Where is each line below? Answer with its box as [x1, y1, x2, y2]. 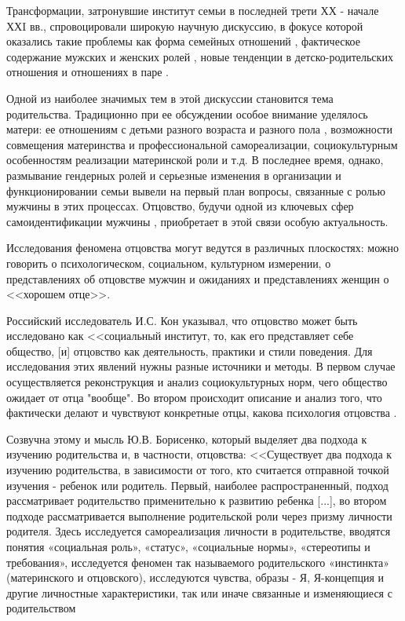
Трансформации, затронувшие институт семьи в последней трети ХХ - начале [6, 2, 379, 18]
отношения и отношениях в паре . [6, 64, 169, 80]
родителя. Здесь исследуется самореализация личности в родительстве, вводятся [6, 523, 391, 539]
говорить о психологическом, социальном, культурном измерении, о [6, 254, 331, 271]
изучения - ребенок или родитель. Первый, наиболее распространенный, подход [6, 477, 389, 493]
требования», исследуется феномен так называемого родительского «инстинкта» [6, 553, 389, 570]
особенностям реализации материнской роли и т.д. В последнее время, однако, [6, 152, 384, 168]
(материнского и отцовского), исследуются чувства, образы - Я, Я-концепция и [6, 569, 385, 586]
